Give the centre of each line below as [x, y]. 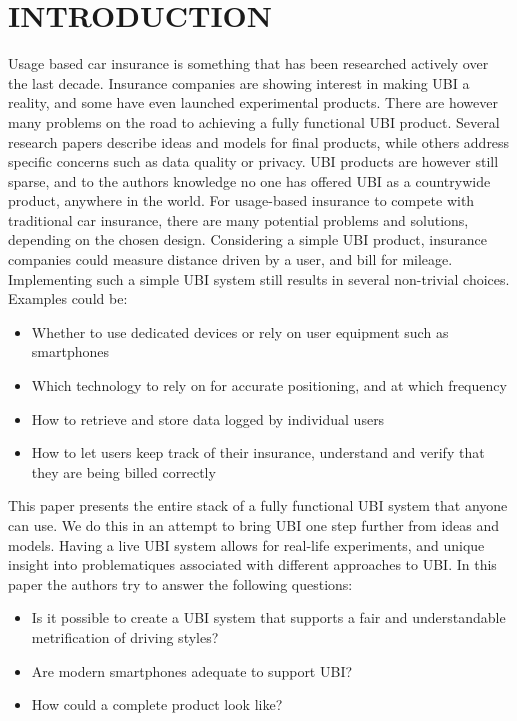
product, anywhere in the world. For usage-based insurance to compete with [241, 200]
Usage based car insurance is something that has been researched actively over [248, 63]
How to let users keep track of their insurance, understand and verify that [258, 452]
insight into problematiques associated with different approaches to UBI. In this [252, 564]
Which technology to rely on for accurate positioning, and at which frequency [269, 385]
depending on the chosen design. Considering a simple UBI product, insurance [248, 239]
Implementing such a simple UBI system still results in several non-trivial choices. [259, 278]
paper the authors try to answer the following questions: [180, 583]
